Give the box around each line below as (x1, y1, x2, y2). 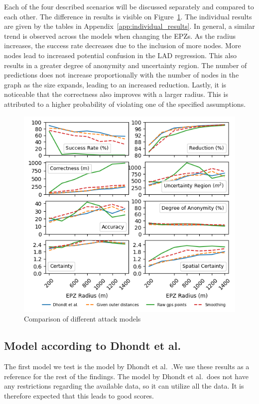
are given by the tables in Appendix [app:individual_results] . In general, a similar (4, 21, 255, 31)
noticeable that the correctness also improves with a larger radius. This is (4, 89, 228, 99)
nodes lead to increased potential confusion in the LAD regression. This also (4, 50, 237, 60)
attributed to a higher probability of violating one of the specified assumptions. (4, 98, 246, 109)
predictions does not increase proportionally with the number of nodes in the (4, 70, 239, 80)
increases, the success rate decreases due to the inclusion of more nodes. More (4, 40, 241, 51)
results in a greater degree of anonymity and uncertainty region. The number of (4, 60, 247, 70)
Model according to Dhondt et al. (4, 338, 181, 353)
